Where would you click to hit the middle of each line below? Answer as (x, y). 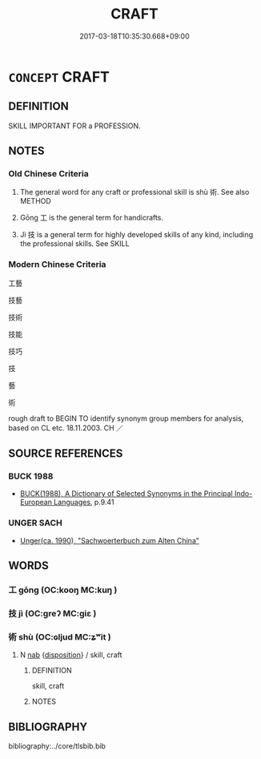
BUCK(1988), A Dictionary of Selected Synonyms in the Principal (126, 494)
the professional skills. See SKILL (74, 244)
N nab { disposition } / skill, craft (71, 655)
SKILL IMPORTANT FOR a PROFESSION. (75, 126)
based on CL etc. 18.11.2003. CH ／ (66, 428)
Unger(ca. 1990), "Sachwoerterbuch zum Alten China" (110, 540)
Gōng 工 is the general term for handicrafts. (92, 218)
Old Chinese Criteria (49, 174)
